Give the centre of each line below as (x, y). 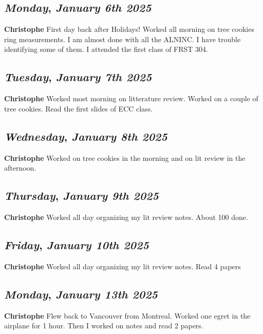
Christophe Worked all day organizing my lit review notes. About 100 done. (126, 217)
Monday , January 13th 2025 (81, 294)
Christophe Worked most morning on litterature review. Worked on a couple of (131, 98)
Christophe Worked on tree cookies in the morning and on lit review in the (125, 157)
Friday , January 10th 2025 (77, 244)
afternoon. (20, 168)
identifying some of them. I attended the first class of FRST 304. (106, 49)
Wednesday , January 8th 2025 (86, 136)
